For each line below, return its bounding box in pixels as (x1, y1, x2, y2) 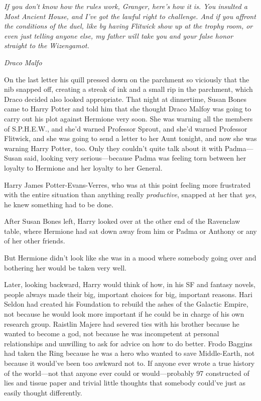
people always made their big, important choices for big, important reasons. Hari (4, 289, 252, 299)
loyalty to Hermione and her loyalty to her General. (4, 162, 163, 173)
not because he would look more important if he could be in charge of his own (4, 309, 244, 319)
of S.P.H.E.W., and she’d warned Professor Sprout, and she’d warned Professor (4, 123, 247, 133)
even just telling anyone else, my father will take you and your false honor (4, 30, 233, 41)
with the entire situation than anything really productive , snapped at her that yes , (4, 189, 257, 200)
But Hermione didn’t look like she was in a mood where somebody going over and (4, 252, 256, 263)
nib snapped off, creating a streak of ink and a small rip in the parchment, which (4, 84, 253, 94)
